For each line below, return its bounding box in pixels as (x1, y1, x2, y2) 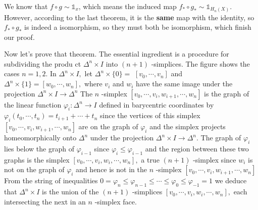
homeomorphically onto (4, 132, 77, 143)
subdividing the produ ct (4, 58, 81, 69)
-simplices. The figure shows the (151, 58, 250, 69)
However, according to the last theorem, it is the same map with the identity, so (4, 12, 254, 22)
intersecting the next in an (4, 196, 86, 206)
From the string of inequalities (4, 175, 98, 186)
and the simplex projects (149, 121, 226, 132)
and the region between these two (145, 143, 249, 154)
